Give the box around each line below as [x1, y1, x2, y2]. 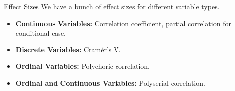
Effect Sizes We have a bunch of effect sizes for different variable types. [4, 1, 220, 11]
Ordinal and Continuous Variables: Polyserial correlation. [15, 77, 205, 88]
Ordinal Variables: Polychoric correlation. [15, 61, 150, 71]
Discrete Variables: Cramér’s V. [15, 44, 121, 54]
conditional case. [15, 28, 66, 38]
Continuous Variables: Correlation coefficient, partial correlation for [15, 18, 231, 28]
